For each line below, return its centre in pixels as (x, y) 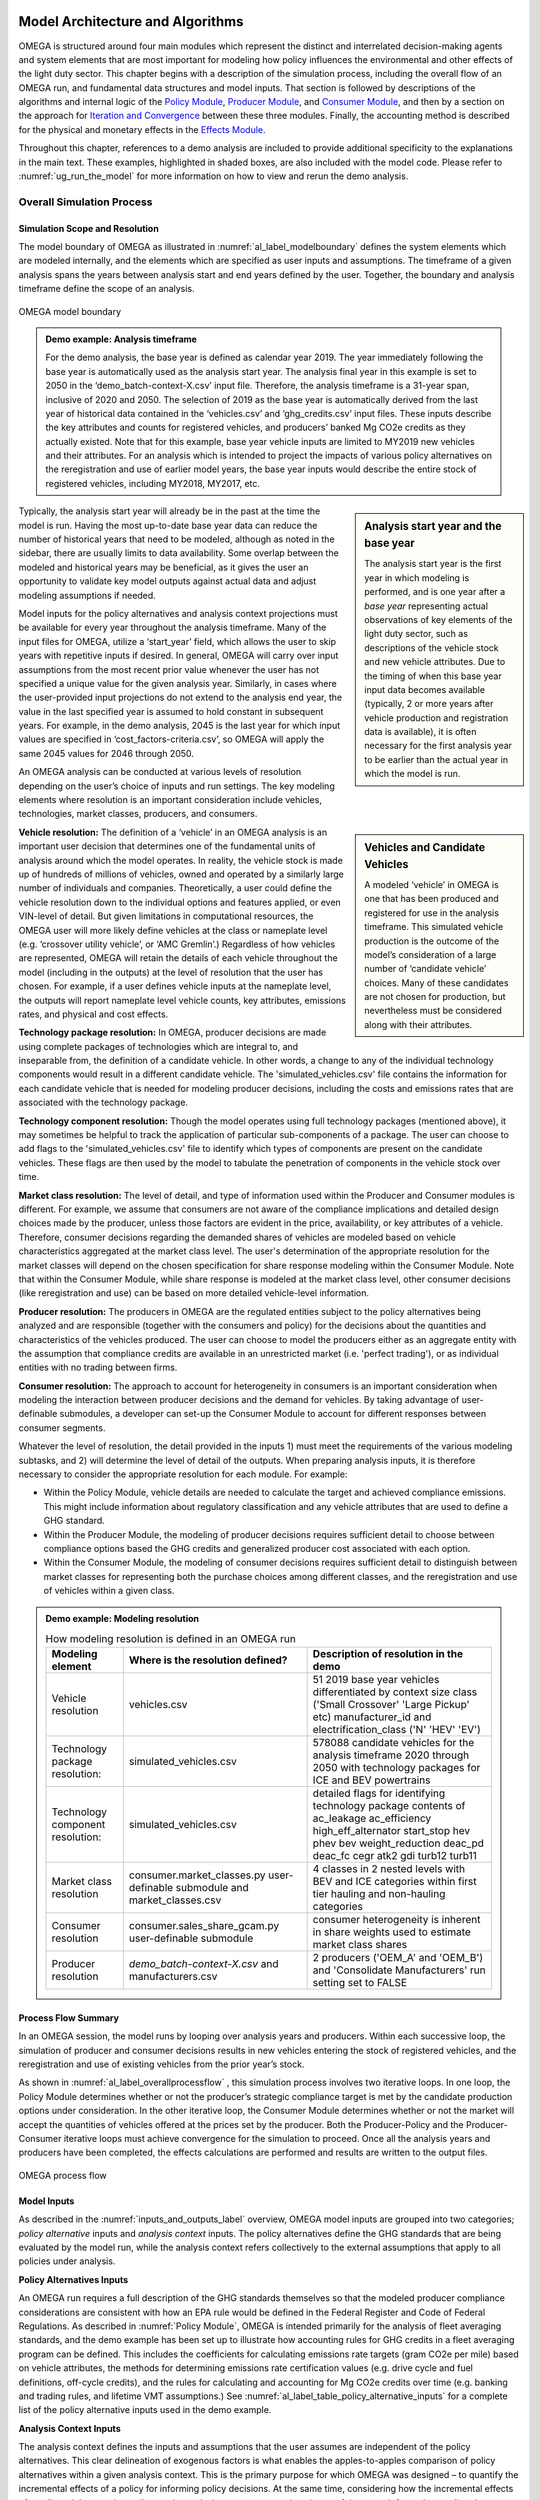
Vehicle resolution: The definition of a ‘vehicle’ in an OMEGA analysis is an (173, 832)
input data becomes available (424, 689)
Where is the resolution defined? (208, 1660)
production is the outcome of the (432, 941)
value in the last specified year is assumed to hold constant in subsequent (171, 711)
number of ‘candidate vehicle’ (425, 969)
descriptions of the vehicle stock (431, 647)
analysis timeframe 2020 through (391, 1755)
